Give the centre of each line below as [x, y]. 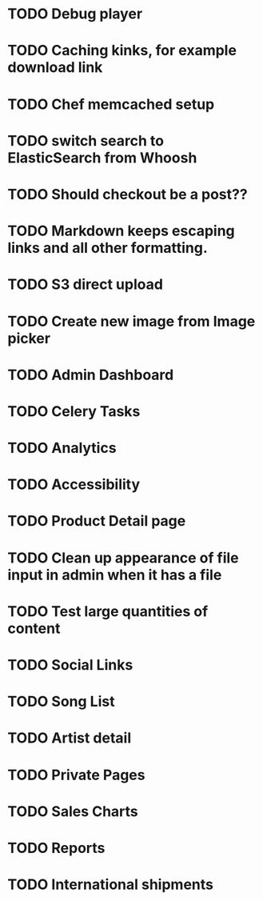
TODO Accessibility [74, 485]
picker [29, 338]
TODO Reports [56, 848]
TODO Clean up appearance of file [123, 558]
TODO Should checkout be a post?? [128, 194]
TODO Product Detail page [97, 521]
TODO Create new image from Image [131, 321]
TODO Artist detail [70, 738]
